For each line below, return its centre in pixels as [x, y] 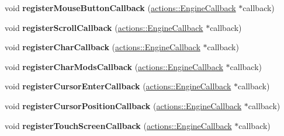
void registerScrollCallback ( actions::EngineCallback [104, 27]
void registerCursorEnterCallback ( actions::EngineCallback [118, 86]
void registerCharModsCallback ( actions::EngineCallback [114, 66]
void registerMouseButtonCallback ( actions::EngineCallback [120, 8]
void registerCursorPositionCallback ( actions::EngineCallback [123, 105]
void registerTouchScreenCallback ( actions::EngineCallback [118, 125]
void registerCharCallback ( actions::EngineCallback [103, 47]
